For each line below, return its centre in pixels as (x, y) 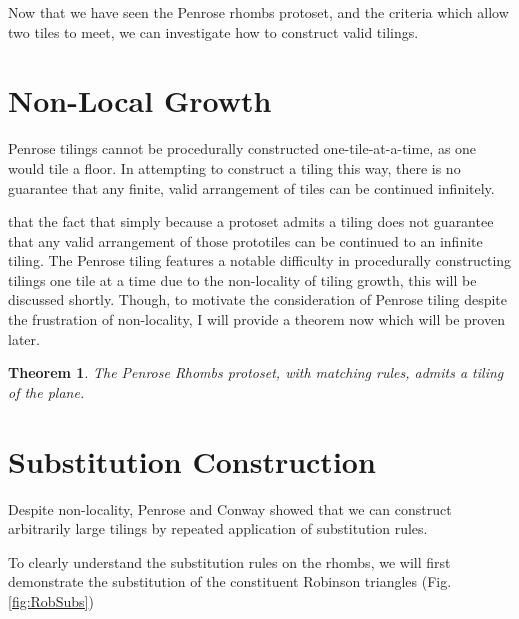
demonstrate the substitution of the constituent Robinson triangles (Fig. (230, 581)
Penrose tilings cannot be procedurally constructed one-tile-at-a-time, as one (242, 148)
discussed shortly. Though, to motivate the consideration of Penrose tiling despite (258, 299)
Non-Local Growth (140, 100)
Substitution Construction (192, 460)
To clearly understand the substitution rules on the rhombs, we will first (229, 561)
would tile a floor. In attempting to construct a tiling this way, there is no (234, 167)
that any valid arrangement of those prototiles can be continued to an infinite (245, 240)
